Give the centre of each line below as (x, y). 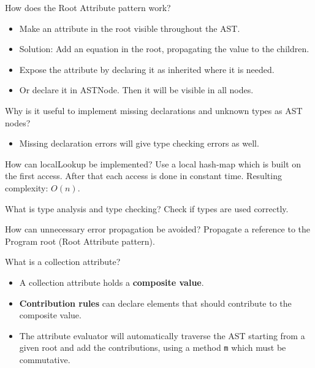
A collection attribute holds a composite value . (112, 282)
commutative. (45, 359)
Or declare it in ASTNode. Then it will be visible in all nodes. (136, 90)
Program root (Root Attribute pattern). (80, 241)
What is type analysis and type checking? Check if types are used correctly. (147, 208)
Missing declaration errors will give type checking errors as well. (139, 143)
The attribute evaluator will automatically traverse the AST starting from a (162, 335)
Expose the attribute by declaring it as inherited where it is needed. (147, 69)
